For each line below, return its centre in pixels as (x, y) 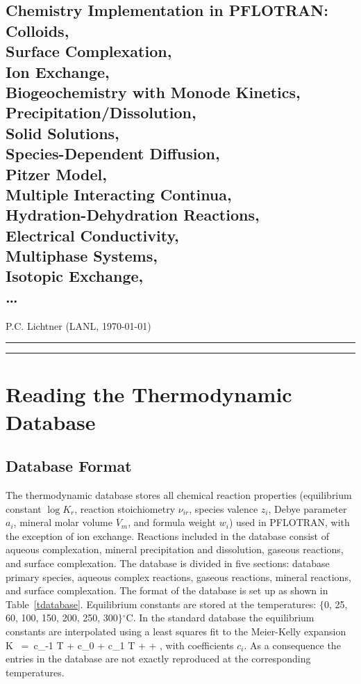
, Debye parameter (308, 508)
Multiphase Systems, (82, 256)
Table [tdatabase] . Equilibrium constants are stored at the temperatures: (161, 604)
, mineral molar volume (63, 522)
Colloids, (37, 30)
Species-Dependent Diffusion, (113, 153)
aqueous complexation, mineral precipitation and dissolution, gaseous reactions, (175, 549)
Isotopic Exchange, (75, 276)
